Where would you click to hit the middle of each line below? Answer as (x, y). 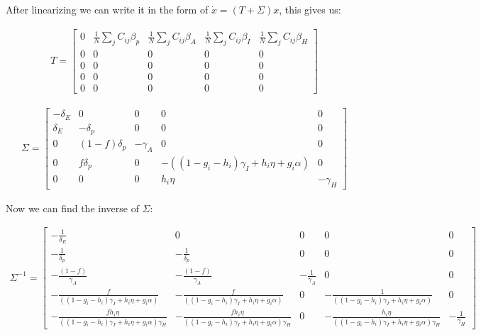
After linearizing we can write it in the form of (107, 9)
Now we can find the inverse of (72, 208)
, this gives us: (310, 9)
